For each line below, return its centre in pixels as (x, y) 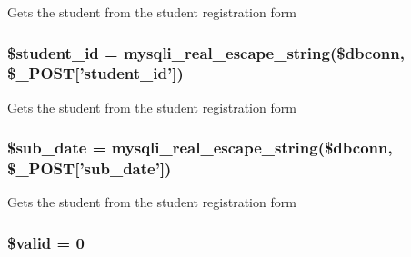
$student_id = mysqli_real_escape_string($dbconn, (206, 52)
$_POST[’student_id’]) (95, 73)
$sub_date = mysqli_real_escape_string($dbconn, (200, 148)
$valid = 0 (46, 242)
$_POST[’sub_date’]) (90, 168)
